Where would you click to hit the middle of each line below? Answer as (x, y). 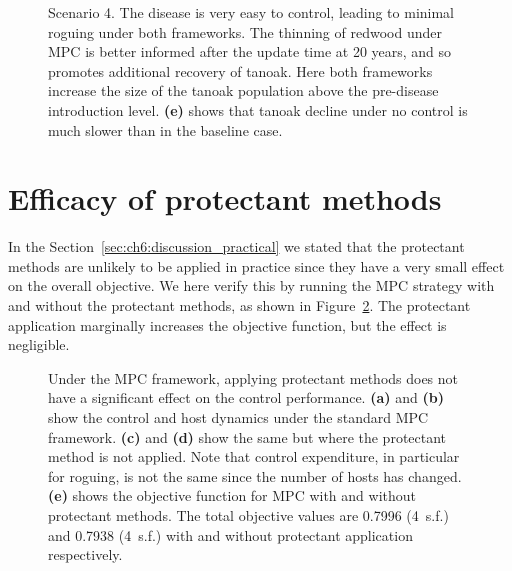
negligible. (39, 344)
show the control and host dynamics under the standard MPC (238, 417)
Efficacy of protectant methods (225, 198)
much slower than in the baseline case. (165, 129)
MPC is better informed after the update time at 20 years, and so (250, 51)
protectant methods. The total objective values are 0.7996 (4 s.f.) (248, 515)
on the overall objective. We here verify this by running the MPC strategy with (251, 285)
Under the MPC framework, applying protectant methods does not (253, 377)
